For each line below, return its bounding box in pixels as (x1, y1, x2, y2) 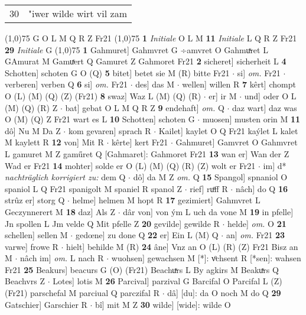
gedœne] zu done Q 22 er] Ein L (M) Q (75, 229, 219, 241)
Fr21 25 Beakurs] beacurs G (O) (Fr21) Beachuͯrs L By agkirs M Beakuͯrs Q (5, 263, 279, 275)
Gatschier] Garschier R (5, 298, 87, 310)
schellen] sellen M (5, 229, 68, 241)
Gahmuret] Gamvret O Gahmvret (175, 136, 298, 148)
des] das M (135, 78, 175, 90)
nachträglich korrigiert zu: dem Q (5, 171, 126, 183)
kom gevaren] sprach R (68, 124, 151, 137)
